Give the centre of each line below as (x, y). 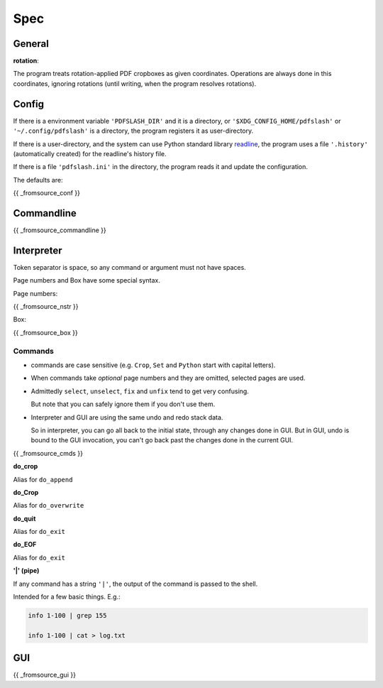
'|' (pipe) (26, 571)
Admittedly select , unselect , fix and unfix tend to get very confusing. (140, 391)
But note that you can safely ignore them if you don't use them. (123, 404)
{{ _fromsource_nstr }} (46, 307)
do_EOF (25, 545)
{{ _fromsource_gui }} (44, 675)
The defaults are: (38, 180)
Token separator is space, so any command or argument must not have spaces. (129, 267)
